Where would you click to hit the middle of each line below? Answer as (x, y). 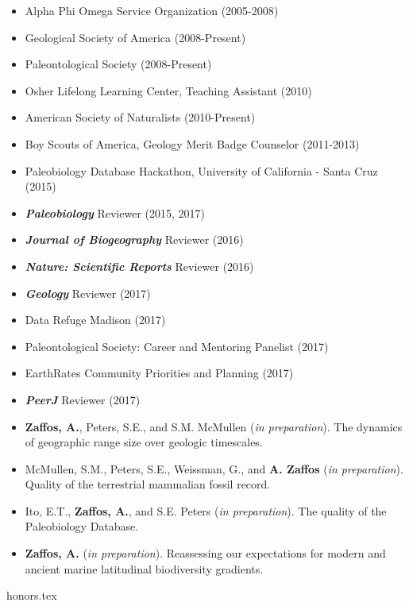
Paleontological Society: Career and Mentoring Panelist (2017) (177, 346)
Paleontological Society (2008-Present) (118, 64)
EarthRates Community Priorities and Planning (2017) (159, 373)
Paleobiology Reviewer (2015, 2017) (115, 212)
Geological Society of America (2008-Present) (135, 37)
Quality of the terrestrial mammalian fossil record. (148, 484)
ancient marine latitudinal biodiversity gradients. (144, 568)
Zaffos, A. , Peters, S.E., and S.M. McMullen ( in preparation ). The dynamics (214, 426)
